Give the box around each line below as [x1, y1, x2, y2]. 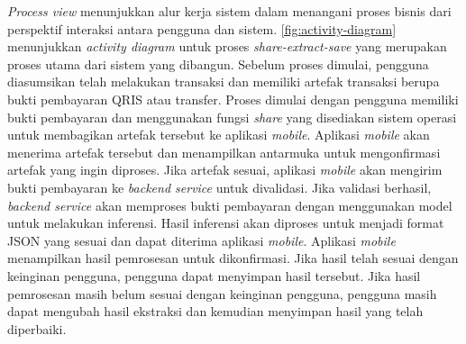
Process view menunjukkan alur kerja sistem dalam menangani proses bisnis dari [7, 2, 452, 20]
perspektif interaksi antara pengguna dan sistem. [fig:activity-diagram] [7, 19, 397, 38]
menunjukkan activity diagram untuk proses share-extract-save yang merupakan [7, 37, 447, 56]
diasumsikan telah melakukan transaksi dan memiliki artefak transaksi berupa [7, 72, 440, 91]
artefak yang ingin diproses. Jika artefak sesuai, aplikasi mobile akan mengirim [7, 160, 443, 179]
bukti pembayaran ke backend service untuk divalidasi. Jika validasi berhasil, [7, 177, 432, 196]
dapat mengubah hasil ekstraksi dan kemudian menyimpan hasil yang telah [7, 302, 424, 321]
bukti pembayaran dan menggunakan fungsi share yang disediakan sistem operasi [7, 107, 457, 126]
